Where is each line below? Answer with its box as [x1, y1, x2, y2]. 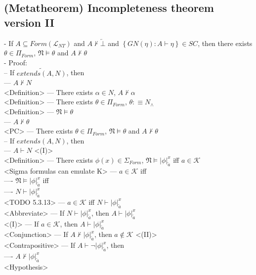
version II [4, 14, 54, 30]
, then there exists [198, 38, 253, 48]
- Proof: [4, 57, 27, 67]
